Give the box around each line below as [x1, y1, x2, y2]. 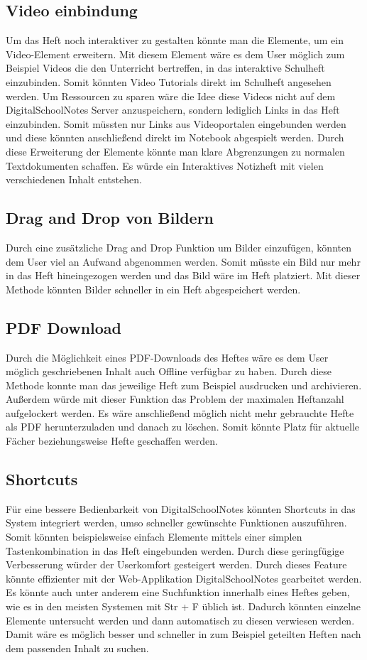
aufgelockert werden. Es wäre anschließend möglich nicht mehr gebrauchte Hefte [6, 405, 354, 420]
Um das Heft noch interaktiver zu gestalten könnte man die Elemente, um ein [6, 33, 344, 48]
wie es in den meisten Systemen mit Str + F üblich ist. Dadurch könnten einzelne [6, 599, 361, 614]
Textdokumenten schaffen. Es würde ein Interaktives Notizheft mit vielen [6, 158, 324, 173]
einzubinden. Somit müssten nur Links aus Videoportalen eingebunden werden [6, 116, 346, 131]
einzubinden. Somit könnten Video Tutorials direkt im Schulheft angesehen [6, 74, 332, 89]
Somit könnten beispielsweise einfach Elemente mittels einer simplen [6, 529, 302, 544]
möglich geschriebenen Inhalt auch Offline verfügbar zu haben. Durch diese [6, 364, 332, 379]
